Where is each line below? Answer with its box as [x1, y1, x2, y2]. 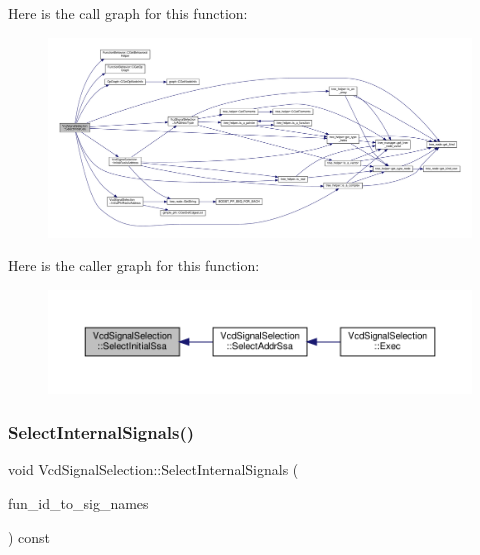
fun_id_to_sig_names [8, 492, 149, 513]
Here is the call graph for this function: [8, 3, 248, 23]
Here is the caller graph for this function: [8, 255, 260, 276]
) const [8, 526, 51, 547]
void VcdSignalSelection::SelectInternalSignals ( [8, 459, 299, 480]
